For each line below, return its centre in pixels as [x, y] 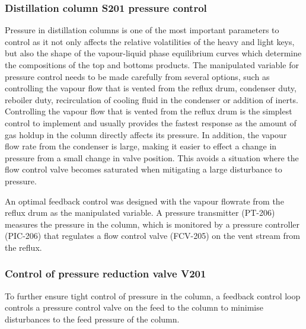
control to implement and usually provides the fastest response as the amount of [151, 122]
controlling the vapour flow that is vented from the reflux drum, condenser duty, [151, 88]
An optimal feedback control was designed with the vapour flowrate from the [144, 201]
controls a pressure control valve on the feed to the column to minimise [134, 307]
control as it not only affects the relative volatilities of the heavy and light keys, [150, 41]
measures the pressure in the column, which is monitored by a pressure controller [152, 224]
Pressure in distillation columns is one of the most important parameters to [142, 30]
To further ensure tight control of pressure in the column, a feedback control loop [153, 296]
